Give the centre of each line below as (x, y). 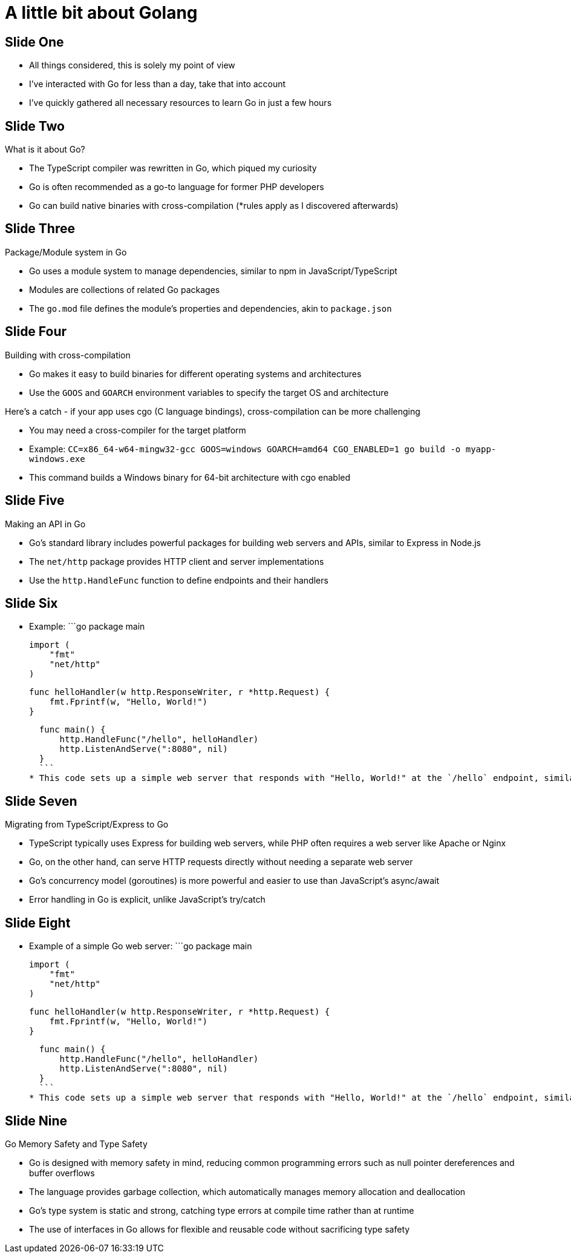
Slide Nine (36, 1121)
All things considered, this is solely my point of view (132, 65)
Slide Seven (41, 801)
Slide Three (40, 229)
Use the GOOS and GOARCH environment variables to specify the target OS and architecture (209, 392)
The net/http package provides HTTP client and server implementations (177, 561)
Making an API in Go (45, 524)
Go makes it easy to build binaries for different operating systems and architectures (195, 374)
